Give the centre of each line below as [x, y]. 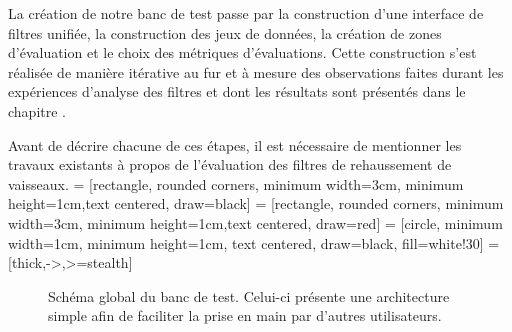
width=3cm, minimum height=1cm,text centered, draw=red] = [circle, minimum [255, 222]
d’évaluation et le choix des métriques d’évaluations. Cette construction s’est [242, 52]
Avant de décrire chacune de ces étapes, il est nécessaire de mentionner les [235, 144]
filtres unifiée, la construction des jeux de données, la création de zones [225, 32]
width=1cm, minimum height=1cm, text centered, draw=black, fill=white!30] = [254, 242]
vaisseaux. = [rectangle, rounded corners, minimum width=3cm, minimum [236, 183]
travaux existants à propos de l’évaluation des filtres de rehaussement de [230, 164]
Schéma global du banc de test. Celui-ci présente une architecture [249, 295]
